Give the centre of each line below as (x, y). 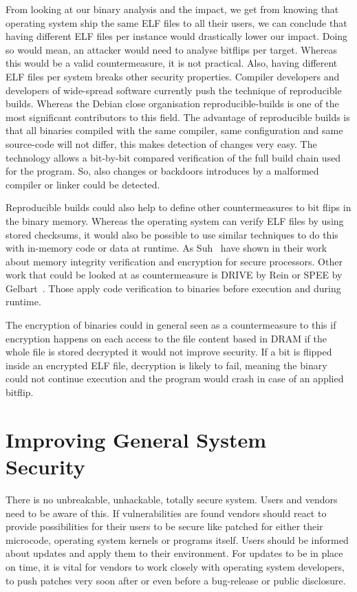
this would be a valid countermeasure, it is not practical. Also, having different (172, 63)
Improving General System (136, 439)
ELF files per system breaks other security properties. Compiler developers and (173, 76)
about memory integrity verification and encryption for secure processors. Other (174, 261)
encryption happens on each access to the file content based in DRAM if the (166, 338)
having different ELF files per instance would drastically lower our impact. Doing (177, 36)
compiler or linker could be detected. (83, 184)
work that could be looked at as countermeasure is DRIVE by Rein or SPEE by (174, 275)
